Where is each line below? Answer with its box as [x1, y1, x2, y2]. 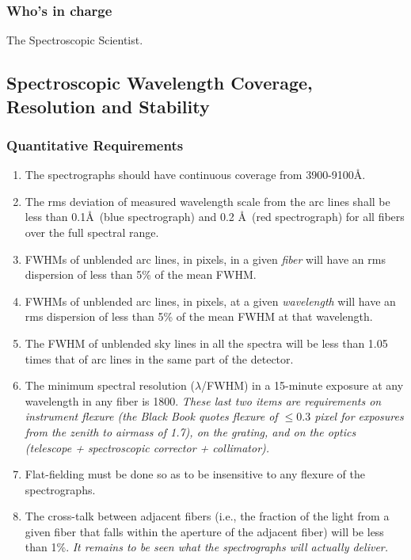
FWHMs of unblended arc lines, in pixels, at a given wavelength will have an [25, 292, 396, 309]
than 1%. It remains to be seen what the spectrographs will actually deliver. [25, 539, 389, 555]
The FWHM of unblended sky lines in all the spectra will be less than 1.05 [25, 334, 388, 351]
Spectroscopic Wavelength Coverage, [6, 70, 313, 95]
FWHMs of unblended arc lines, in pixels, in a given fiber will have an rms [25, 250, 386, 267]
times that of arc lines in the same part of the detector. [25, 350, 294, 367]
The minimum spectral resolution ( [25, 377, 195, 394]
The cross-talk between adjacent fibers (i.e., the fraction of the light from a [25, 508, 390, 524]
